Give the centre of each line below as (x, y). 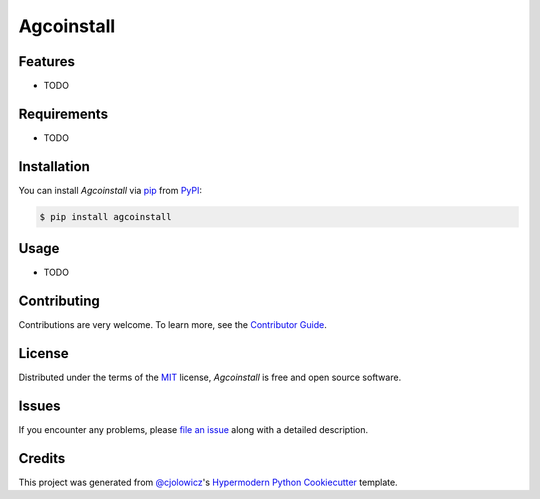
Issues (39, 405)
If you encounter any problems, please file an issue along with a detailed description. (193, 430)
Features (46, 61)
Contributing (59, 301)
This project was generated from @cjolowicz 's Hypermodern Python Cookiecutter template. (208, 482)
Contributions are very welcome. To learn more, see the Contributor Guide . (172, 325)
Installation (54, 166)
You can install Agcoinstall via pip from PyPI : (110, 190)
